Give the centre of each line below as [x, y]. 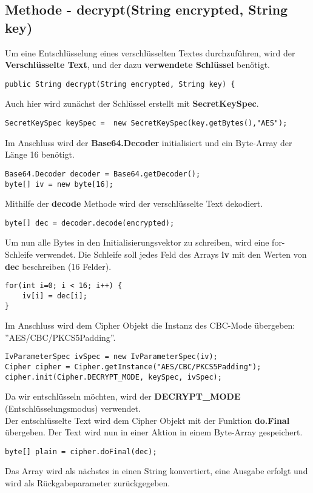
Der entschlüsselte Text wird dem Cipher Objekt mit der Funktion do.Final [147, 420]
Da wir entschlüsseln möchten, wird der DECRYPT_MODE [123, 396]
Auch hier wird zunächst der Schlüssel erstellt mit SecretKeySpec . [132, 103]
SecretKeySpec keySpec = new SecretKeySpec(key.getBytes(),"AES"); [146, 123]
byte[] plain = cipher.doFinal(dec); [81, 451]
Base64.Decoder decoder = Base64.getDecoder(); [103, 174]
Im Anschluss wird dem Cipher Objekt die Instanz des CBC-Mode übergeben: [150, 325]
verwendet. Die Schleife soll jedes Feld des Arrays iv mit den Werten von [171, 254]
